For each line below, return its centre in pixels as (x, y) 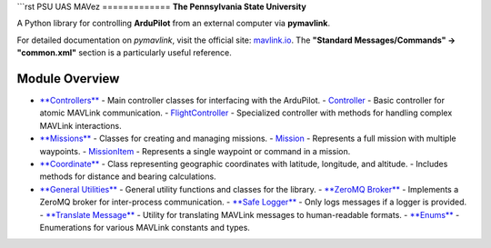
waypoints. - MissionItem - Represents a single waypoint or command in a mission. (195, 151)
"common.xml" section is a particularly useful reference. (124, 53)
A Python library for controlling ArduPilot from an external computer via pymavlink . (174, 24)
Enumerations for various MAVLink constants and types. (145, 227)
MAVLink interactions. (80, 125)
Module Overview (68, 79)
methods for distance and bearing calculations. (128, 176)
